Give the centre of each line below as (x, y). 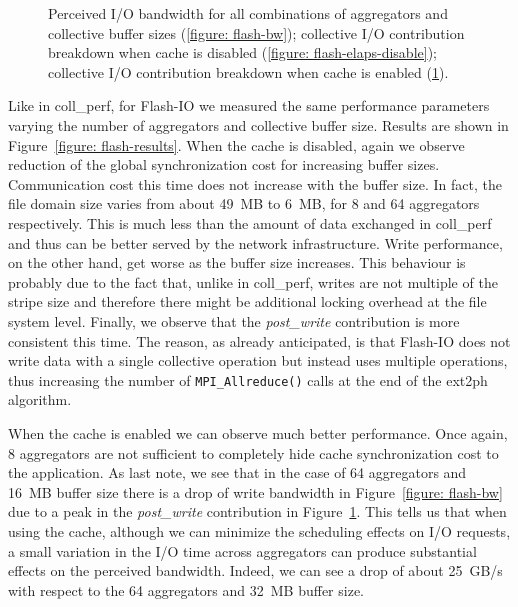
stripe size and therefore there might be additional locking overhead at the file (247, 301)
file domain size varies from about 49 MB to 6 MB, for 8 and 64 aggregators (244, 203)
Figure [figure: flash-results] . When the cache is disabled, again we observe (236, 144)
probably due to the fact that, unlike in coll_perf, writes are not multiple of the (253, 281)
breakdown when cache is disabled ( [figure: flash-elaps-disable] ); (242, 52)
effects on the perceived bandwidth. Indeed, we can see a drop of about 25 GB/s (255, 570)
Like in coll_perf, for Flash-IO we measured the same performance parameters (249, 105)
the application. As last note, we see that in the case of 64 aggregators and (237, 472)
